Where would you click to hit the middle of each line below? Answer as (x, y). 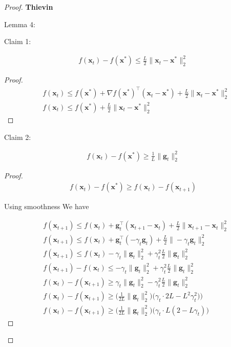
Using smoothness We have (47, 206)
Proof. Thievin (29, 7)
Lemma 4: (20, 24)
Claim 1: (18, 41)
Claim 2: (18, 137)
